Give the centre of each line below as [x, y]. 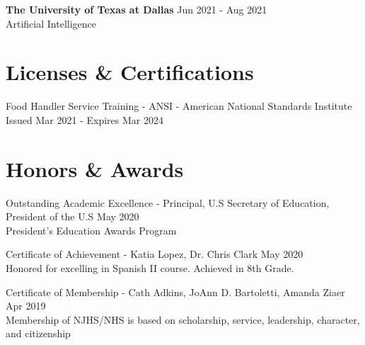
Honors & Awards [95, 168]
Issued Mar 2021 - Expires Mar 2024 [85, 119]
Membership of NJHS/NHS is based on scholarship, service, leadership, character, [183, 319]
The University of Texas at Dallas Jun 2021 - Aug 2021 [137, 9]
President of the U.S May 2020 [73, 216]
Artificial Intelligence [51, 23]
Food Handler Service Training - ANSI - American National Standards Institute [179, 106]
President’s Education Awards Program [91, 230]
